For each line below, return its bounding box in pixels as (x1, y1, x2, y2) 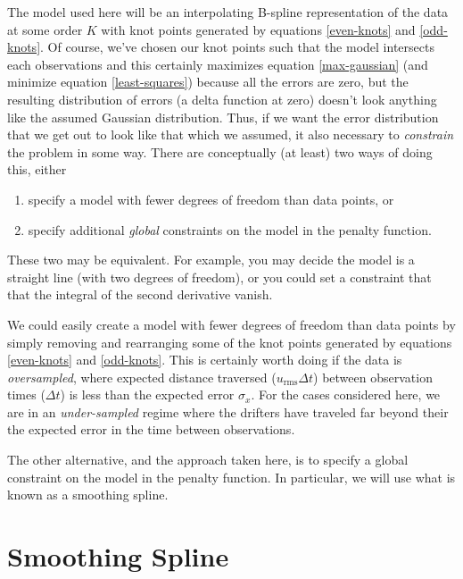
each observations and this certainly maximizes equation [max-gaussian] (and (7, 55, 428, 73)
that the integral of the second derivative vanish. (7, 285, 273, 304)
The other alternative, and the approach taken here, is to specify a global (7, 450, 409, 469)
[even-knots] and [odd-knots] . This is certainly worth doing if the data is (7, 350, 402, 369)
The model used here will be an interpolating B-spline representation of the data (7, 3, 449, 21)
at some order (7, 20, 83, 38)
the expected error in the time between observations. (7, 420, 295, 439)
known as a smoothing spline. (7, 485, 169, 504)
